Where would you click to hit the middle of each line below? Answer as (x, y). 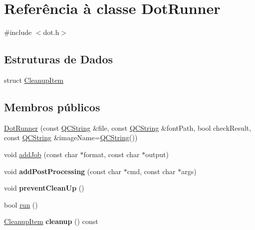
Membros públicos (52, 107)
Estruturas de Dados (59, 59)
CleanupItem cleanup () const (51, 221)
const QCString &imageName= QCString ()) (71, 137)
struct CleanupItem (34, 80)
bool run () (21, 204)
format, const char (112, 154)
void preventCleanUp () (44, 188)
